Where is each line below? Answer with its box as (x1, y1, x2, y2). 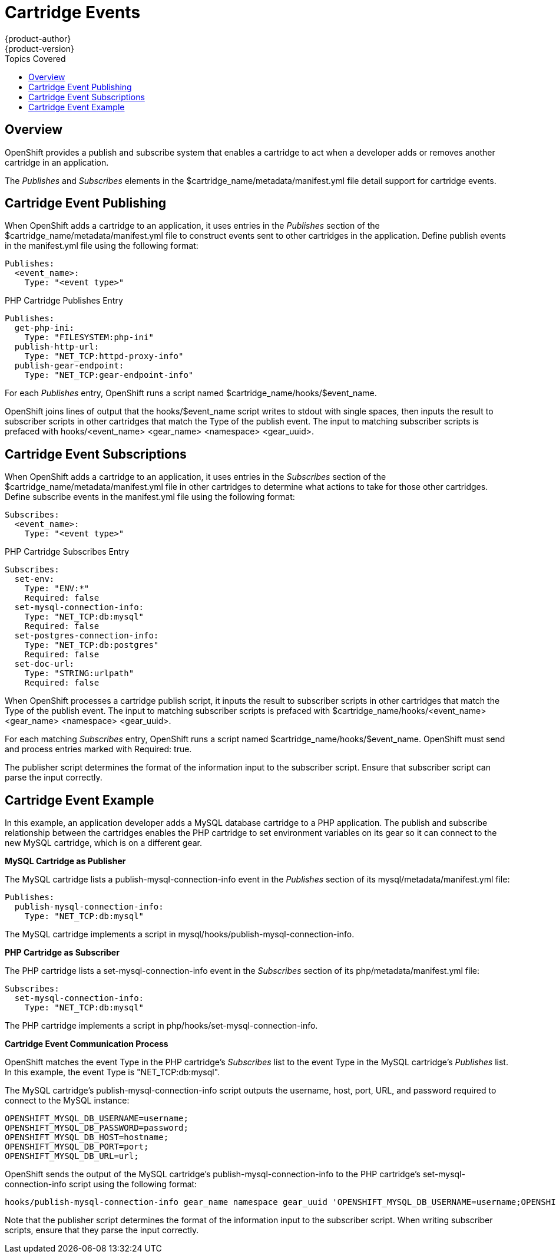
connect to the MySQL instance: (5, 1095, 130, 1106)
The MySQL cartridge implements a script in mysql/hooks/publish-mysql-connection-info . (5, 929, 355, 940)
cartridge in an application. (5, 157, 109, 167)
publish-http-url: (14, 342, 100, 352)
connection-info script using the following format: (5, 1179, 197, 1190)
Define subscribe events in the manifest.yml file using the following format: (5, 492, 295, 502)
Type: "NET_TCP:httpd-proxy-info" (24, 351, 184, 361)
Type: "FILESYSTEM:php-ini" (24, 332, 154, 343)
